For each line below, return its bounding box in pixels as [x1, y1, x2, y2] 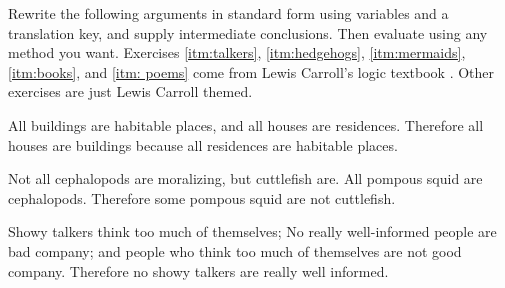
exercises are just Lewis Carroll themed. [8, 81, 253, 102]
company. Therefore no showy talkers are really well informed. [8, 260, 389, 281]
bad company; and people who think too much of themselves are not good [8, 240, 462, 261]
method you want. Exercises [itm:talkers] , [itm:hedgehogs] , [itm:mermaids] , [8, 42, 466, 63]
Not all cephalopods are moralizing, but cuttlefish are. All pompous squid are [8, 168, 483, 189]
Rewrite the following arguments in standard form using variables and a [8, 3, 449, 23]
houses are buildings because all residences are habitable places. [8, 134, 398, 155]
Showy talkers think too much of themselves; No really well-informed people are [8, 221, 497, 242]
